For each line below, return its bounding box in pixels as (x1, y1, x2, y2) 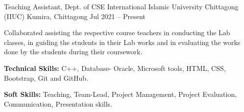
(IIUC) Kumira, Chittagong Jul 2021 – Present (4, 11, 146, 21)
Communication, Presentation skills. (4, 98, 112, 109)
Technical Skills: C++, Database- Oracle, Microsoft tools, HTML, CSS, (4, 63, 226, 73)
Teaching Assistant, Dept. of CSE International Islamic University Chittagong (4, 1, 239, 11)
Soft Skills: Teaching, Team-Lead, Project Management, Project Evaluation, (4, 89, 237, 99)
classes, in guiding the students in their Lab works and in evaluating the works (4, 37, 241, 47)
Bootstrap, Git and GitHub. (4, 72, 89, 83)
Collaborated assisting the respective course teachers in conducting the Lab (4, 27, 230, 38)
